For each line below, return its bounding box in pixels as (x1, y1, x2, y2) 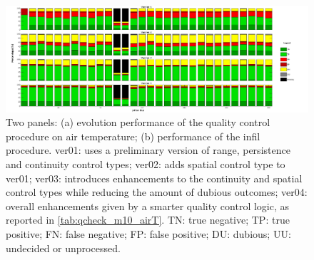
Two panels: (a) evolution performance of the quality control (6, 115, 270, 130)
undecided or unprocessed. (6, 240, 121, 255)
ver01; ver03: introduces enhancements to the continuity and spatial (6, 170, 303, 185)
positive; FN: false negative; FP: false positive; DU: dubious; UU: (6, 226, 291, 241)
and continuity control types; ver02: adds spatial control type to (6, 156, 285, 171)
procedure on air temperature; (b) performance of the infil (6, 128, 260, 143)
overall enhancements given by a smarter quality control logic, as (6, 198, 290, 213)
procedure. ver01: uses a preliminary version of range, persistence (6, 142, 290, 157)
